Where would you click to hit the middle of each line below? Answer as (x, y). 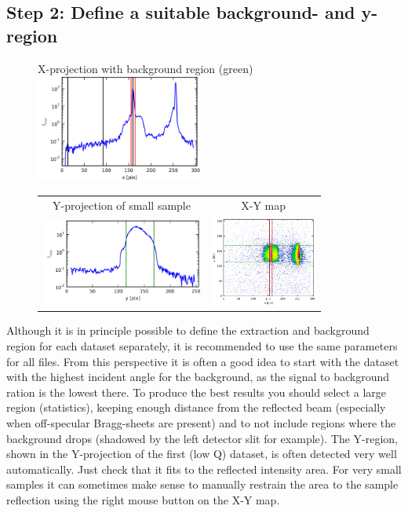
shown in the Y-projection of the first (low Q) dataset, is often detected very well (202, 454)
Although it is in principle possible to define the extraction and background (188, 330)
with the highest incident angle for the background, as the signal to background (198, 377)
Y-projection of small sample (122, 205)
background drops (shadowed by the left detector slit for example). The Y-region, (202, 438)
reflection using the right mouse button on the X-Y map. (143, 500)
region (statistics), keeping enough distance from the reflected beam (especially (196, 407)
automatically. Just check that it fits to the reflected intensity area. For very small (204, 469)
